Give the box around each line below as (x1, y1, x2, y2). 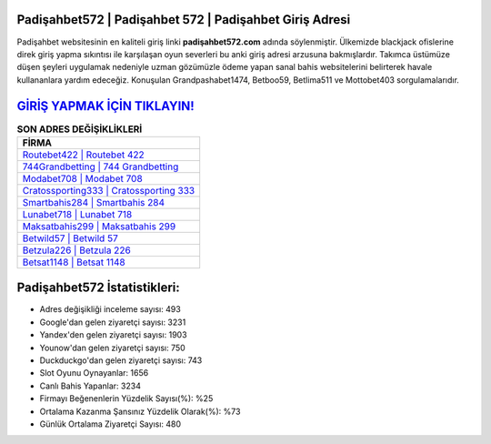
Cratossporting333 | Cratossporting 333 (22, 184, 195, 197)
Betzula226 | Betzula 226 (22, 244, 131, 257)
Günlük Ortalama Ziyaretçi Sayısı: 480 (39, 419, 182, 429)
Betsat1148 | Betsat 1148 (22, 256, 126, 268)
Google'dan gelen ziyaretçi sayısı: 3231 (39, 317, 186, 328)
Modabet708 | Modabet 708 (22, 172, 143, 185)
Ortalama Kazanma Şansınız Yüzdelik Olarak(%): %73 (39, 406, 241, 417)
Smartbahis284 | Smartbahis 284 (22, 196, 165, 208)
